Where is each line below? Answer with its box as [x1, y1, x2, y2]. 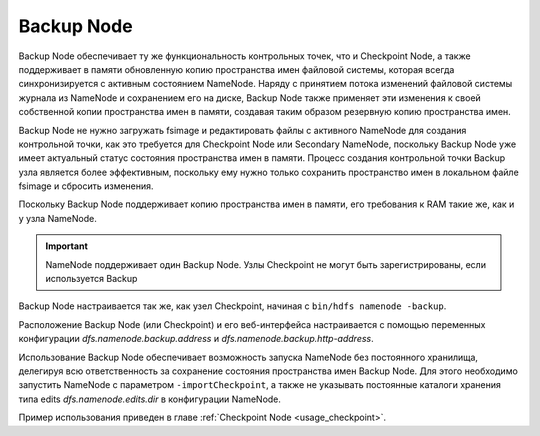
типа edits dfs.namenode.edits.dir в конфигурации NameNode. [18, 393, 282, 405]
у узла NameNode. [18, 212, 97, 224]
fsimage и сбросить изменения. [18, 180, 154, 192]
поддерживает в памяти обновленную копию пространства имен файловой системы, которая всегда [18, 63, 455, 75]
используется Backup [45, 273, 138, 285]
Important [45, 240, 89, 252]
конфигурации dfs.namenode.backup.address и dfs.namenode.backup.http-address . [18, 333, 374, 345]
